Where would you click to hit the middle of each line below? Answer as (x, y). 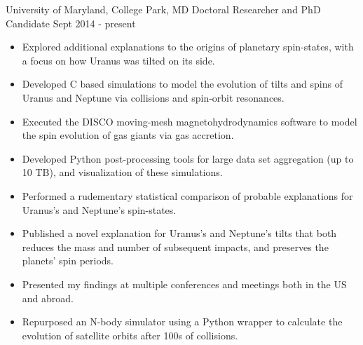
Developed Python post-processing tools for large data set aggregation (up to (188, 158)
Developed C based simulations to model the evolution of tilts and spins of (183, 84)
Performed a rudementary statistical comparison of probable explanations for (187, 195)
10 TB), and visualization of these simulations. (122, 172)
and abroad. (48, 298)
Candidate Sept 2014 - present (71, 23)
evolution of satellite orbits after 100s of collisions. (130, 335)
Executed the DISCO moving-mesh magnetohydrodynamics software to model (190, 121)
